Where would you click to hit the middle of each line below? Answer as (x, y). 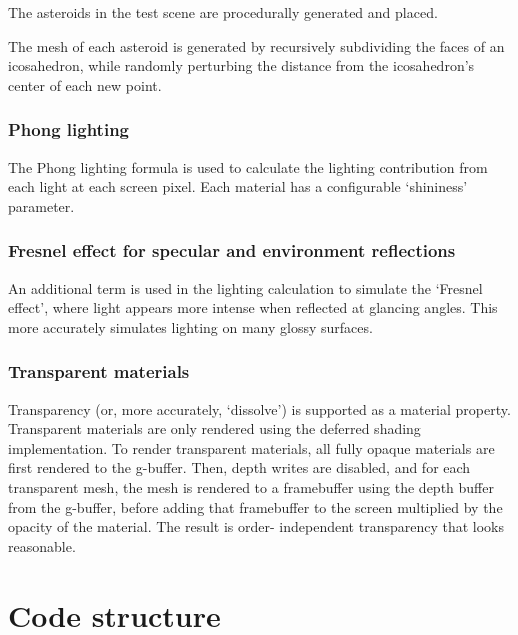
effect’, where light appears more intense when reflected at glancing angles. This (253, 307)
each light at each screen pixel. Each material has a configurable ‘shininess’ (238, 186)
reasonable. (42, 545)
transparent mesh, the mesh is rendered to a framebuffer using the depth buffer (251, 486)
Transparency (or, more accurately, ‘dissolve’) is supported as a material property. (259, 408)
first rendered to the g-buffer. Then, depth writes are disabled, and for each (239, 467)
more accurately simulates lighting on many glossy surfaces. (190, 326)
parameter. (41, 205)
